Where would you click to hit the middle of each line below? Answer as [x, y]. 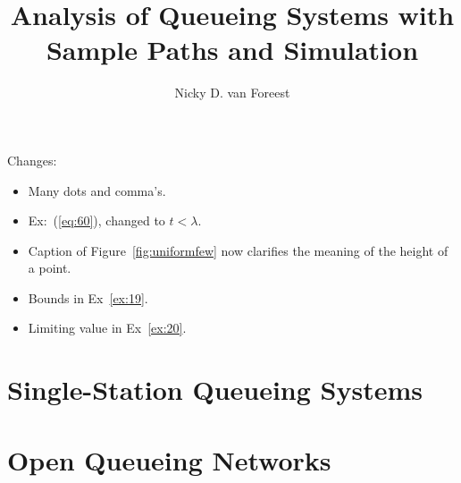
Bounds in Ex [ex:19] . [88, 297]
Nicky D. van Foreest [232, 93]
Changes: [32, 160]
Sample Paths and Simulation [232, 50]
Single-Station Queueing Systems [215, 390]
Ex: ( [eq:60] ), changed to [96, 220]
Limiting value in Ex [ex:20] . [107, 328]
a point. [50, 268]
